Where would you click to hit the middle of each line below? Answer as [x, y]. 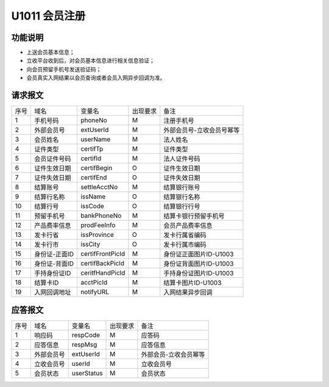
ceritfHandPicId [103, 273]
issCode [92, 206]
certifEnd [94, 178]
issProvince [97, 235]
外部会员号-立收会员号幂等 [202, 130]
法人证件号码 [182, 159]
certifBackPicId [102, 264]
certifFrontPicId [103, 254]
